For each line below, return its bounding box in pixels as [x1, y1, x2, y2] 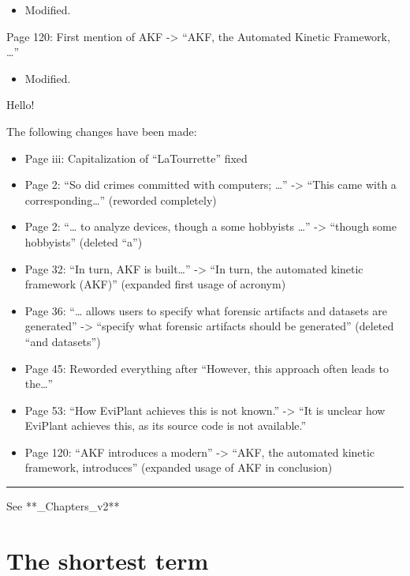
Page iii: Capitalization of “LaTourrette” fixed [24, 149, 248, 166]
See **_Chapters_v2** [6, 498, 120, 514]
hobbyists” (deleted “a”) [24, 233, 143, 250]
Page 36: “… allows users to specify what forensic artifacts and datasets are [24, 302, 387, 318]
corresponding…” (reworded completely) [24, 191, 217, 208]
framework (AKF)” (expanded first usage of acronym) [24, 276, 286, 292]
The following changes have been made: [6, 122, 197, 139]
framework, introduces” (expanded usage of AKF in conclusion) [24, 459, 333, 476]
